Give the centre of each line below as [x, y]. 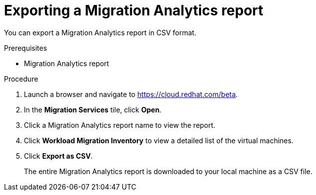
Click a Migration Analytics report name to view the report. [120, 125]
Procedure [21, 79]
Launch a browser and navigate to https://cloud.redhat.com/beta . [131, 94]
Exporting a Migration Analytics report [134, 10]
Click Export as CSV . [58, 156]
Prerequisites [26, 48]
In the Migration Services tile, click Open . [93, 109]
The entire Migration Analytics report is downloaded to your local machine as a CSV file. [168, 171]
